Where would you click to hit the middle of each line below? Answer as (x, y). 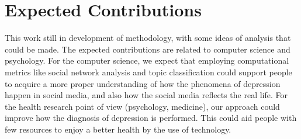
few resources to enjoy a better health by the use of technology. (118, 129)
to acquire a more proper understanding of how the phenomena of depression (143, 83)
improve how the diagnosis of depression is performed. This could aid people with (151, 118)
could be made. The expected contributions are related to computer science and (148, 49)
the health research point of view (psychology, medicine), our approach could (142, 106)
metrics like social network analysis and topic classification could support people (148, 72)
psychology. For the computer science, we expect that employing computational (147, 60)
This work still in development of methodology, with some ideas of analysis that (148, 38)
